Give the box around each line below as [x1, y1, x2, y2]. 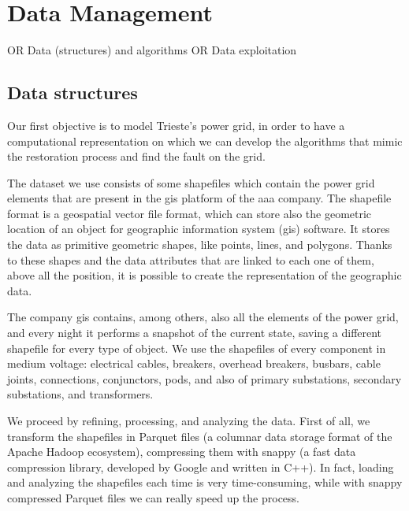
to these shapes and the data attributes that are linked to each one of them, [7, 251, 374, 268]
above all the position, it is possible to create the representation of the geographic [7, 267, 402, 283]
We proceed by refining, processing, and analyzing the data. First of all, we [7, 413, 370, 429]
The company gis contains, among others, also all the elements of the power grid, [7, 309, 399, 325]
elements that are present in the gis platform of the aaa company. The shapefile [7, 190, 392, 206]
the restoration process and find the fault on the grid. [7, 148, 266, 165]
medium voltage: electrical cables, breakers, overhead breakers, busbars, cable [7, 355, 381, 372]
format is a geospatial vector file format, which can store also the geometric [7, 205, 372, 221]
